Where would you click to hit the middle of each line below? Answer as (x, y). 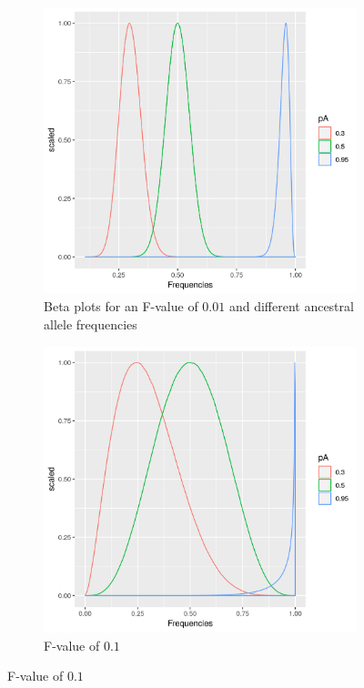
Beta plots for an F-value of (121, 306)
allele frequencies (91, 324)
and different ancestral (291, 306)
